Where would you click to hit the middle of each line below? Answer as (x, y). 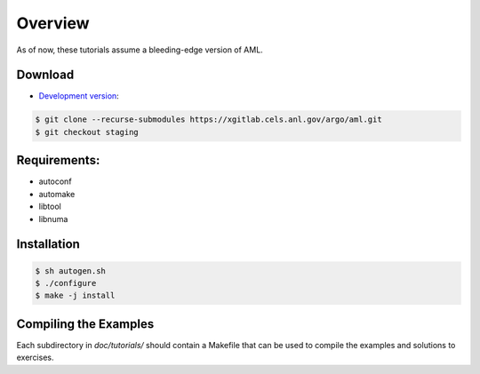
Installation (48, 244)
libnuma (53, 219)
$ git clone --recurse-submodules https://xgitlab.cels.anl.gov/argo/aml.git (208, 119)
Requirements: (58, 160)
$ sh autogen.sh (71, 271)
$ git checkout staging (87, 132)
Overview (53, 23)
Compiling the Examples (85, 324)
